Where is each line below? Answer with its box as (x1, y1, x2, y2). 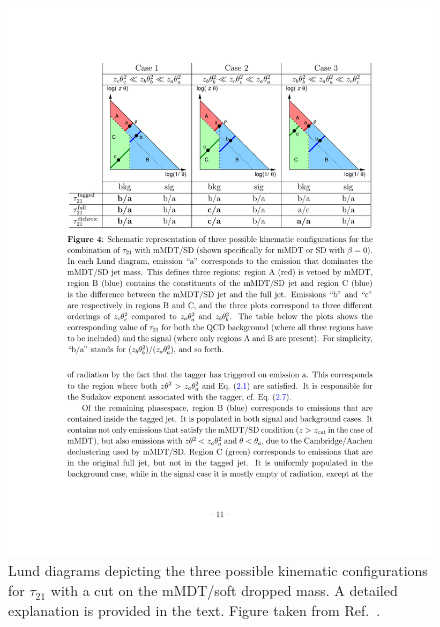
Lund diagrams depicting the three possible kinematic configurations (8, 560, 428, 581)
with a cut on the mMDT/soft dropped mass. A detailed (50, 580, 398, 601)
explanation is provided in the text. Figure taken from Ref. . (8, 599, 381, 620)
